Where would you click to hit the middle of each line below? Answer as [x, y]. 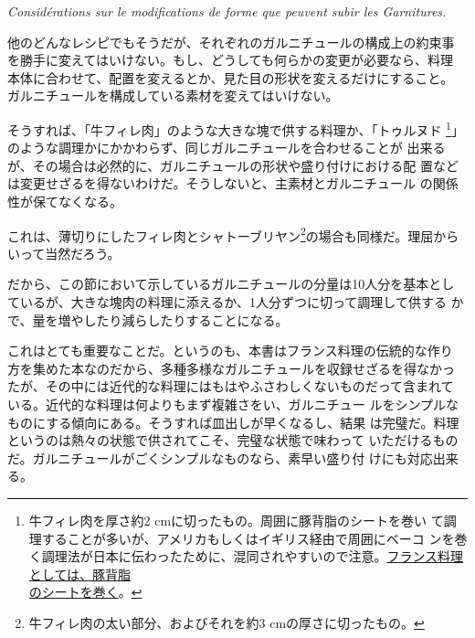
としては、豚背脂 [80, 574]
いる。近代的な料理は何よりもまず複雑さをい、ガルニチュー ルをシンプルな [233, 404]
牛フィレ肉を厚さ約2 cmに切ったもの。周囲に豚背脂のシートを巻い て [236, 520]
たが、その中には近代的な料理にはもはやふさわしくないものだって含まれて [231, 386]
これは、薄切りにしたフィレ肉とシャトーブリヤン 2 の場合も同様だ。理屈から [233, 234]
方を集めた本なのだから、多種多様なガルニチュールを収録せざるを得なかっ [231, 368]
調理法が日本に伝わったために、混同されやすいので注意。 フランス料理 [253, 556]
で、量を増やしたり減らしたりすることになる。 [148, 319]
